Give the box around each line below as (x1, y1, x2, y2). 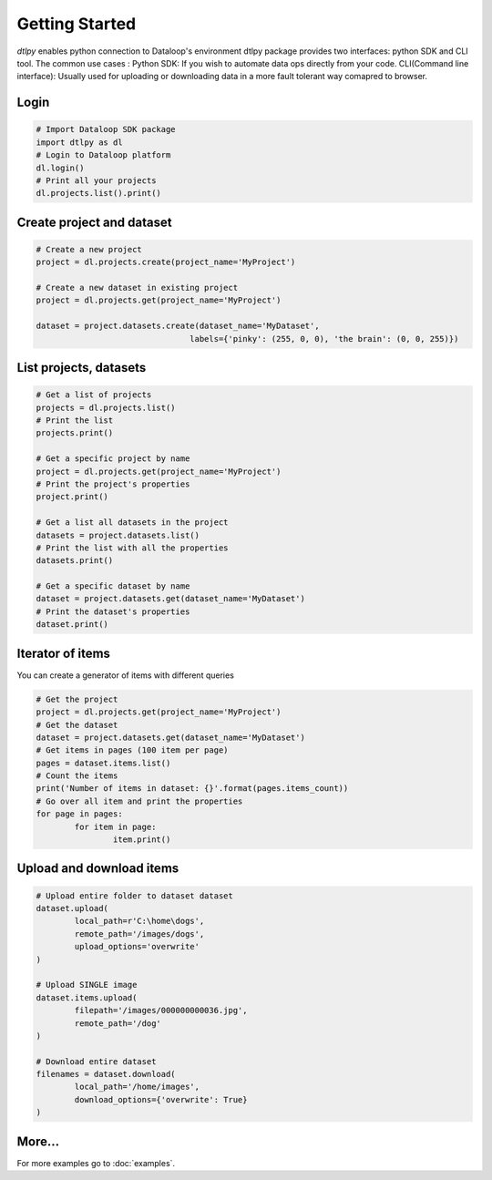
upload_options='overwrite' (74, 941, 200, 952)
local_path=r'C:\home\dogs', (74, 916, 205, 927)
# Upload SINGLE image (36, 980, 138, 990)
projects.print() (36, 428, 114, 438)
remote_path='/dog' (74, 1018, 161, 1029)
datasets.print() (36, 556, 114, 566)
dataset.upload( (36, 903, 109, 913)
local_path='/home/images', (74, 1082, 200, 1093)
